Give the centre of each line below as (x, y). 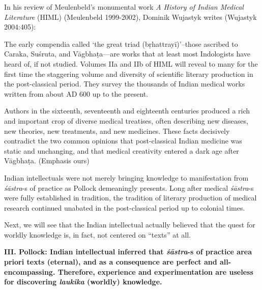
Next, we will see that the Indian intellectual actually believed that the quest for (130, 225)
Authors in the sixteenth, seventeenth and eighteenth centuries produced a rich (127, 111)
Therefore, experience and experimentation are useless (155, 271)
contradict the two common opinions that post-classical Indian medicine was (123, 141)
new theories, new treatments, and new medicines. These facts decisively (117, 130)
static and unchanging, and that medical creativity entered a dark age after (122, 150)
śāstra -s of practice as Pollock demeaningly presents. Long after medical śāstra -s (129, 187)
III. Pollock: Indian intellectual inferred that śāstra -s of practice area (128, 252)
